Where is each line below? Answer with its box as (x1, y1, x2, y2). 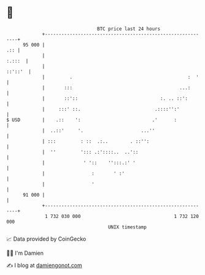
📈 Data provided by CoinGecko (6, 235, 87, 243)
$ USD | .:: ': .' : (6, 116, 177, 123)
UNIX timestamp (107, 224, 147, 230)
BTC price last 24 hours (97, 26, 161, 32)
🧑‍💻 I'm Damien (6, 249, 44, 257)
